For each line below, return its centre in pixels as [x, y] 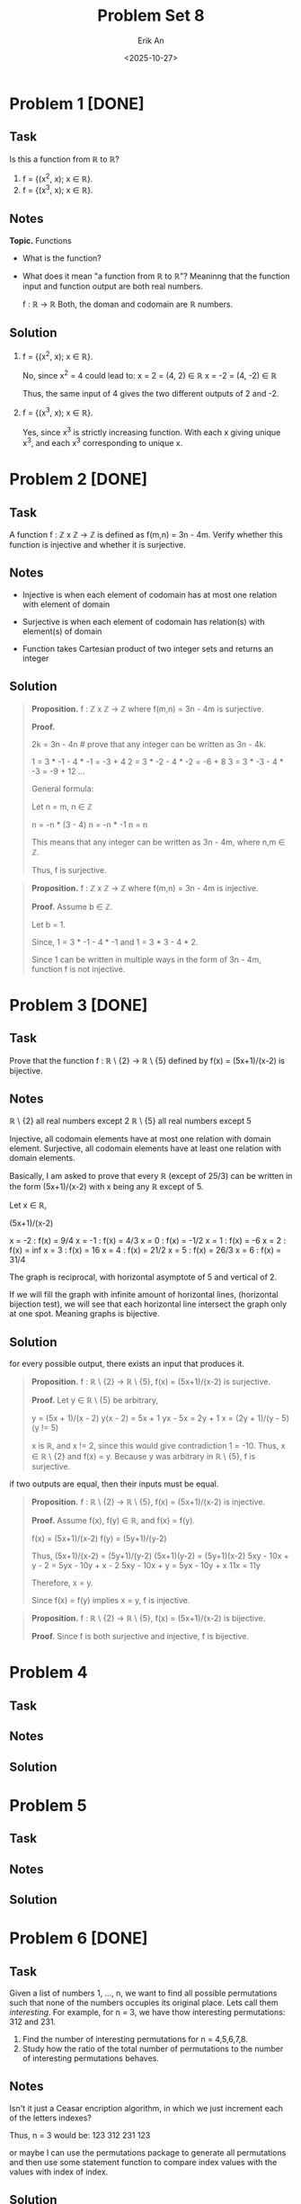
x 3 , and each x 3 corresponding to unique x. [102, 442]
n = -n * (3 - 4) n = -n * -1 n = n [89, 825]
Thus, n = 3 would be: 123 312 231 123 [80, 2135]
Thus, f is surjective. [69, 870]
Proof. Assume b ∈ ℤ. [72, 906]
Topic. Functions [40, 240]
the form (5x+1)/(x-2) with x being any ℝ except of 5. [106, 1187]
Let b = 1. [48, 924]
